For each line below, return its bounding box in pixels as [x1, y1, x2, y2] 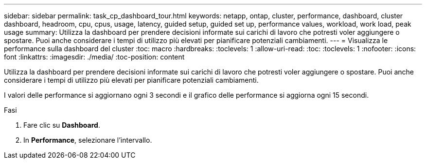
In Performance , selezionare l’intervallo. [23, 136, 152, 144]
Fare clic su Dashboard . [23, 121, 100, 129]
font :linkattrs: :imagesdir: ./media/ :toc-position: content [4, 53, 185, 61]
